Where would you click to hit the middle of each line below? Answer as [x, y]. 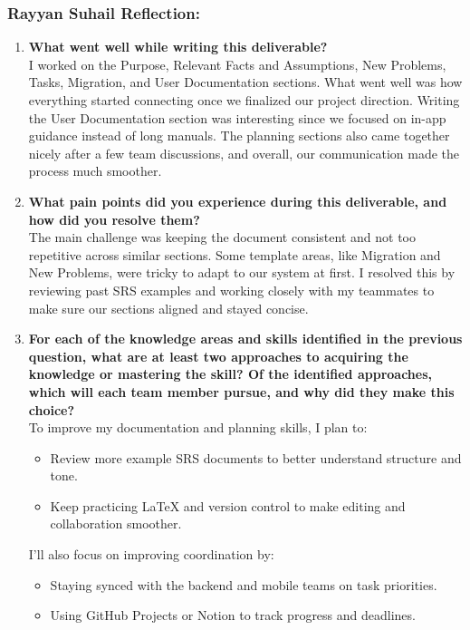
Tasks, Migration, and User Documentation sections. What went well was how [245, 82]
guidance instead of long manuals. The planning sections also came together [239, 136]
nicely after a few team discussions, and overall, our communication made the [244, 153]
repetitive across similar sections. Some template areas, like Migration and [235, 254]
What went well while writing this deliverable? [178, 47]
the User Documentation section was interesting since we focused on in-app [237, 117]
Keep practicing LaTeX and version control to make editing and [228, 505]
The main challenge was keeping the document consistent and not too [222, 237]
